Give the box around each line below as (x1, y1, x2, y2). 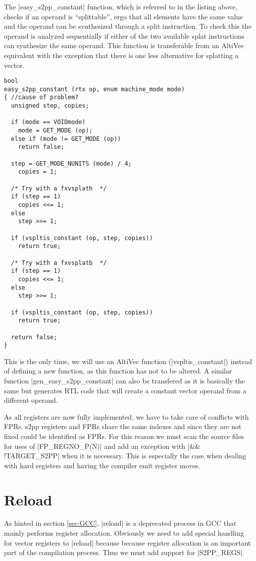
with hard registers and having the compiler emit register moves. (4, 460, 201, 470)
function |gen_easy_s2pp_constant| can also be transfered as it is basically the (4, 375, 245, 385)
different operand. (4, 395, 58, 405)
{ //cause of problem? (4, 94, 79, 101)
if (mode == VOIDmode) (11, 119, 86, 126)
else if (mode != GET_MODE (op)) (11, 135, 121, 142)
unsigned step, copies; (11, 102, 89, 110)
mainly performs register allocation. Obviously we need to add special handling (4, 528, 244, 538)
